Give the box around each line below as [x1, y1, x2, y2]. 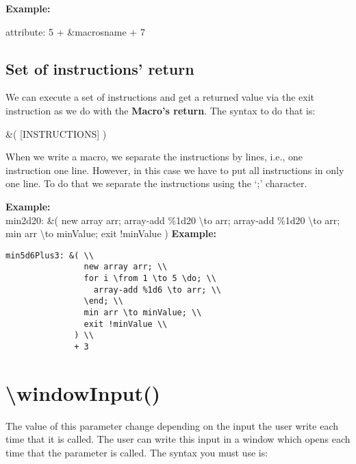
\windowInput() [5, 378, 160, 406]
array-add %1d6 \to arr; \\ [93, 284, 221, 295]
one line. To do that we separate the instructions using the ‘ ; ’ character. [5, 176, 307, 191]
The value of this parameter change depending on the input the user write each [5, 418, 339, 432]
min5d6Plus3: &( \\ [5, 250, 94, 260]
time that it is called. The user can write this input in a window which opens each [5, 432, 351, 446]
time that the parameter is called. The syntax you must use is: [5, 445, 268, 459]
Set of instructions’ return [5, 58, 194, 79]
